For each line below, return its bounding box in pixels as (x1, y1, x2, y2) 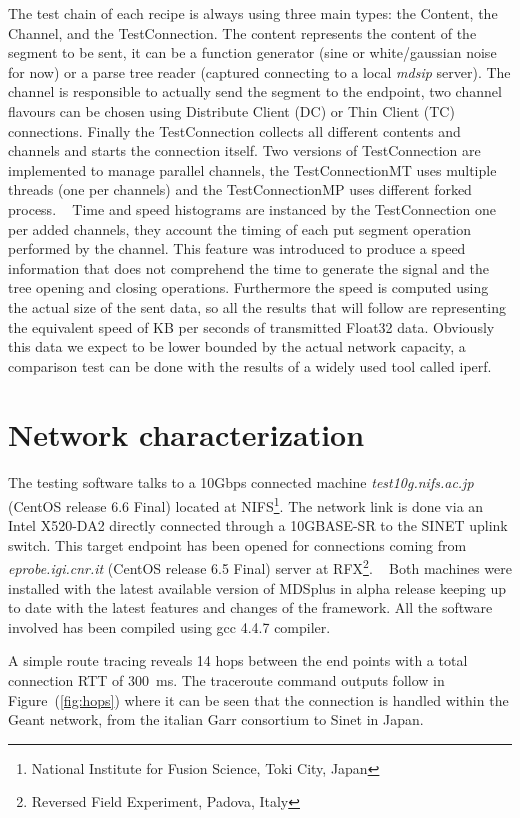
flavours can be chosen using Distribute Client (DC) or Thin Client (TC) (8, 100, 455, 121)
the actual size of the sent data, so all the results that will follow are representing (8, 296, 506, 317)
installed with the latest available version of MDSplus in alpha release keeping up (8, 577, 507, 598)
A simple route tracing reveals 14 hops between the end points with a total (8, 650, 468, 671)
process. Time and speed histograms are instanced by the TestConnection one (8, 198, 496, 219)
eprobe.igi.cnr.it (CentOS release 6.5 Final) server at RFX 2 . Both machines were (8, 555, 512, 579)
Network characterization (8, 414, 365, 455)
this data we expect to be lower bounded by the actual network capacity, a (8, 336, 466, 357)
